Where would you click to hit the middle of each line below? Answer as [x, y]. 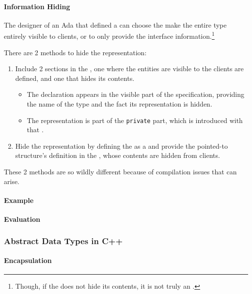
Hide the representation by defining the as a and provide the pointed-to [121, 146]
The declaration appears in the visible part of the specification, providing [136, 94]
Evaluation [22, 219]
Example [19, 200]
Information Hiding [37, 6]
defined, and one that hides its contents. [75, 78]
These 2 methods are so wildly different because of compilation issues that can [120, 172]
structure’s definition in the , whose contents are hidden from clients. [118, 155]
